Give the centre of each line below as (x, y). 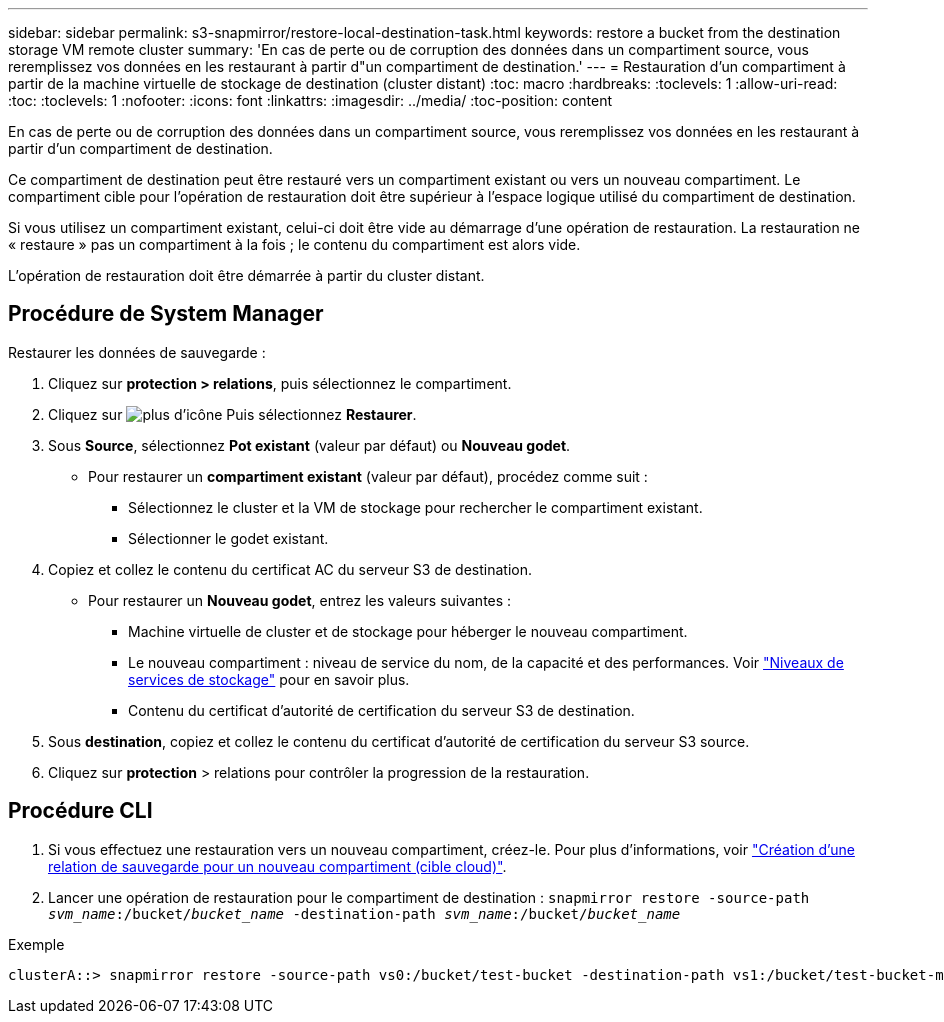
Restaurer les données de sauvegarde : (137, 352)
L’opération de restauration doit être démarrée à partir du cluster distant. (246, 275)
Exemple (36, 944)
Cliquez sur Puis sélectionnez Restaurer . (232, 414)
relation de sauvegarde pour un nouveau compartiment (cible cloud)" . (277, 866)
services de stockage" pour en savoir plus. (269, 679)
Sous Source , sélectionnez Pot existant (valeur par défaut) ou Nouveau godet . (309, 445)
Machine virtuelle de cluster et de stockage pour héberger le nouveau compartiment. (408, 631)
